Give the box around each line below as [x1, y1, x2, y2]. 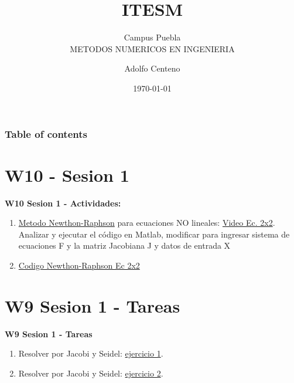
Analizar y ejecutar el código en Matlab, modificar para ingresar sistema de [18, 228, 290, 240]
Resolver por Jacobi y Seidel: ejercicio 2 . [18, 367, 163, 379]
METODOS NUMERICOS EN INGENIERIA [70, 42, 235, 55]
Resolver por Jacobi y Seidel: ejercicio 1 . [18, 347, 163, 360]
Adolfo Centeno [124, 62, 180, 74]
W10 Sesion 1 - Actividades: [5, 196, 121, 209]
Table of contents [5, 126, 87, 141]
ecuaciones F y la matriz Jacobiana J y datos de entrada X [18, 239, 231, 252]
